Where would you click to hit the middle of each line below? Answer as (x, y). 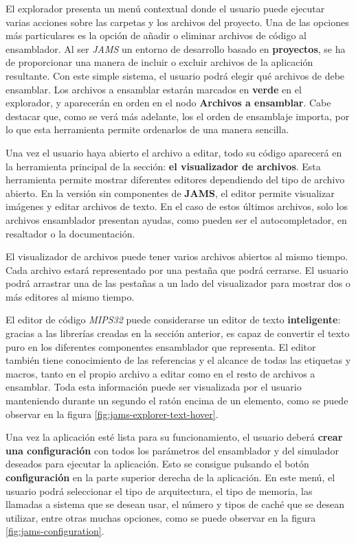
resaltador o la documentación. (70, 233)
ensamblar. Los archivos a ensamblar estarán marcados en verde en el (154, 89)
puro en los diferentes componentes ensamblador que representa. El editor (161, 346)
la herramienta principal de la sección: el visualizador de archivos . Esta (163, 166)
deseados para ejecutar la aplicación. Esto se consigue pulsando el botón (157, 464)
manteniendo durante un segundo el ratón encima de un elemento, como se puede (177, 401)
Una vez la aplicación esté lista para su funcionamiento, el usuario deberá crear (174, 437)
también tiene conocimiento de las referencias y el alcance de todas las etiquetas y (178, 360)
